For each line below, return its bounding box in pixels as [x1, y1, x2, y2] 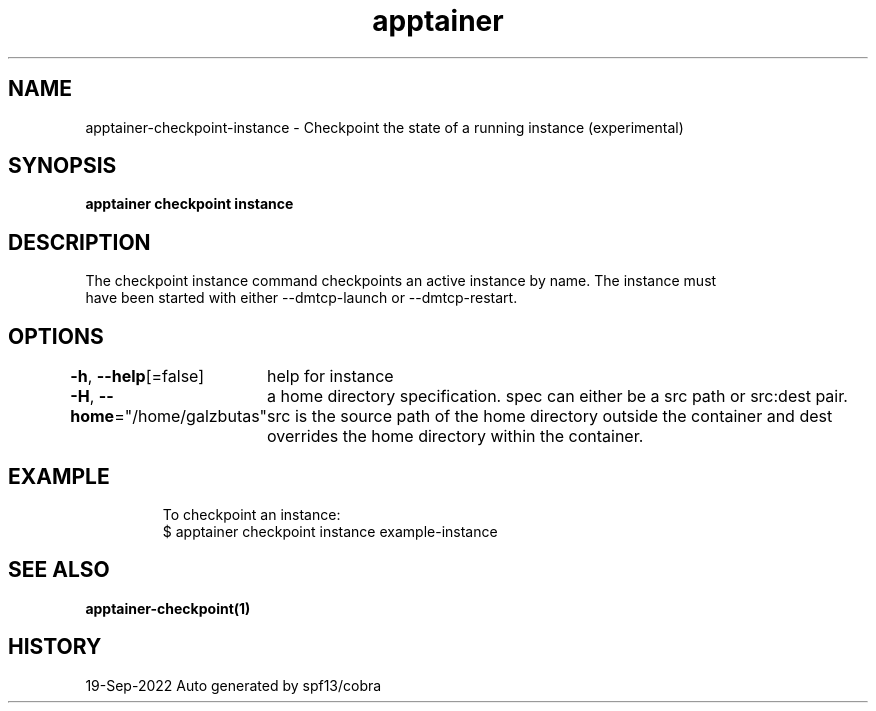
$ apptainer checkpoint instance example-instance [162, 522, 498, 540]
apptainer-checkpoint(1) [85, 599, 251, 617]
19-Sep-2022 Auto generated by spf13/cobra [85, 676, 382, 694]
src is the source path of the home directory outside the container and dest [267, 406, 833, 427]
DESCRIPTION [8, 229, 151, 255]
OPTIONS [8, 323, 104, 349]
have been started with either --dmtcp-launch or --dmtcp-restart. [85, 289, 518, 307]
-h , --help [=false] [70, 366, 205, 387]
